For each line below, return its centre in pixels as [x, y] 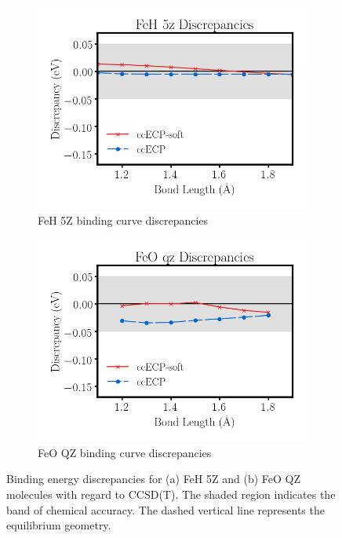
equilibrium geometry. [59, 525]
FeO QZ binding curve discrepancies [125, 452]
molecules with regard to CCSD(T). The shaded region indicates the [171, 494]
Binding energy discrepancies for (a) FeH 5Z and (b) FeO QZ [153, 479]
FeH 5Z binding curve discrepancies [123, 220]
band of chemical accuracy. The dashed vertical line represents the [166, 509]
